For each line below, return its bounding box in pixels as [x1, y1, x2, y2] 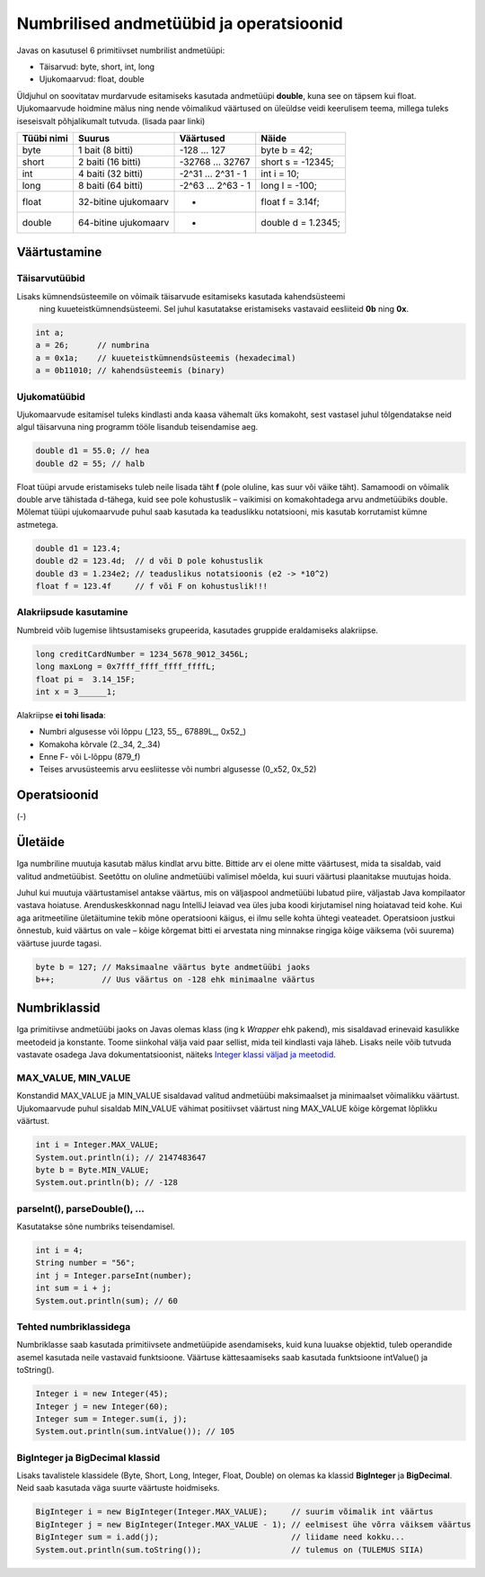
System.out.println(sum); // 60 [35, 1296, 179, 1305]
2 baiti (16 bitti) [77, 156, 141, 168]
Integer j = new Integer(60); [35, 1401, 169, 1412]
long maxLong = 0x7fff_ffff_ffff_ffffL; [35, 662, 216, 672]
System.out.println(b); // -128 [35, 1178, 179, 1188]
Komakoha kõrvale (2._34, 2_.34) [39, 738, 161, 750]
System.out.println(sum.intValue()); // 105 [35, 1426, 235, 1437]
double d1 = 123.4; [35, 543, 121, 553]
